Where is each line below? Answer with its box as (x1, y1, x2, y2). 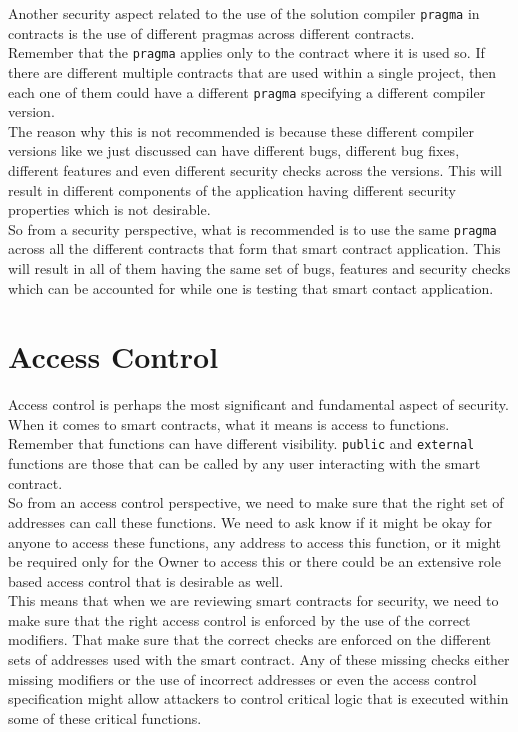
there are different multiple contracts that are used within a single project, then (8, 61, 497, 82)
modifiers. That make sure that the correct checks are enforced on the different (8, 629, 492, 650)
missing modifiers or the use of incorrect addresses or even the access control (8, 668, 477, 689)
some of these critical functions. (8, 707, 202, 728)
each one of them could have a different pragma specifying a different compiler (8, 81, 486, 102)
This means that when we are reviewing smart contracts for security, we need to (8, 590, 499, 611)
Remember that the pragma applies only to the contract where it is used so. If (8, 42, 485, 63)
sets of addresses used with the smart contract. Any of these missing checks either (8, 649, 510, 670)
